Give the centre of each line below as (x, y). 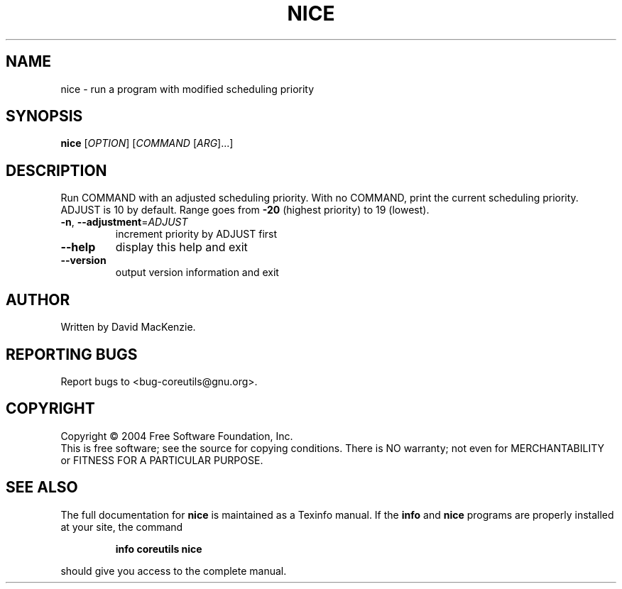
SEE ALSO (42, 488)
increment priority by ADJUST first (196, 234)
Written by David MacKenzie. (128, 327)
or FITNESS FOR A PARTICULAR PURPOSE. (162, 460)
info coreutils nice (159, 549)
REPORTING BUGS (72, 354)
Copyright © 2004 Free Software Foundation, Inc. (177, 436)
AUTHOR (38, 299)
